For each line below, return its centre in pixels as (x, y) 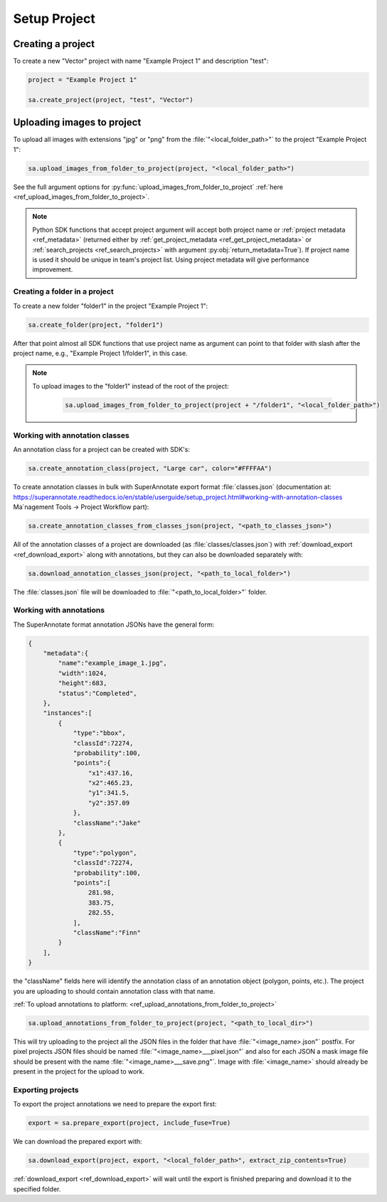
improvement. (53, 269)
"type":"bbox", (99, 733)
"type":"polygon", (105, 853)
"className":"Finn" (107, 933)
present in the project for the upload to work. (79, 1072)
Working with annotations (59, 610)
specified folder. (37, 1189)
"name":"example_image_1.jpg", (112, 663)
